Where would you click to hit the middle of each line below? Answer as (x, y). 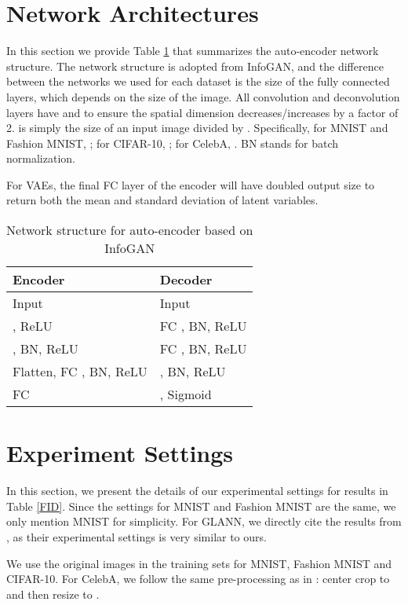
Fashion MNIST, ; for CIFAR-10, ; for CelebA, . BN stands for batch (173, 143)
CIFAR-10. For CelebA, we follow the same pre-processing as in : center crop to (198, 579)
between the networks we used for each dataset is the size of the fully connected (198, 81)
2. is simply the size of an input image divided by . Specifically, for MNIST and (197, 128)
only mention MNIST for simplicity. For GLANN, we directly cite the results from (204, 521)
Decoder (186, 280)
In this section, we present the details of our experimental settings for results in (197, 491)
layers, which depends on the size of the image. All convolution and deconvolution (203, 96)
